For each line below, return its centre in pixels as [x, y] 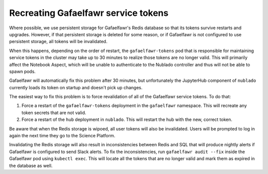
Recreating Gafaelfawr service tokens [89, 13]
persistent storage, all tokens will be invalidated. [58, 42]
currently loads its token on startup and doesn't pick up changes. [76, 87]
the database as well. [31, 166]
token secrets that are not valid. [54, 113]
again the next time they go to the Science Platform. [62, 136]
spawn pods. [22, 71]
